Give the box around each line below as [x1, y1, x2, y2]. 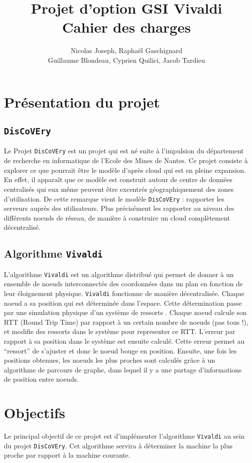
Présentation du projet [4, 92, 160, 111]
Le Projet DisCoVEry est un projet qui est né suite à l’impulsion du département [4, 146, 244, 156]
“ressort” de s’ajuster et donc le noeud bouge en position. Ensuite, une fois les [4, 345, 237, 355]
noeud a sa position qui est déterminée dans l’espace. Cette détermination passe [4, 297, 242, 308]
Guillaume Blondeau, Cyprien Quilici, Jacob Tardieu [48, 55, 205, 65]
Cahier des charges [62, 17, 191, 37]
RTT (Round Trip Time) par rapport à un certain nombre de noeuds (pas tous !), [4, 316, 249, 327]
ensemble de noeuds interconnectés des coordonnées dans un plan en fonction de [4, 278, 243, 289]
